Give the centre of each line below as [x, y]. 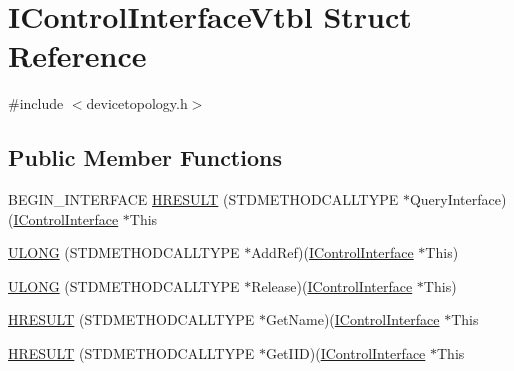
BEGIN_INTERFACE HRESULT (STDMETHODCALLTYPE [203, 199]
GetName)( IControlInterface [352, 319]
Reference [77, 55]
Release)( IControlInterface [332, 285]
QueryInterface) [458, 199]
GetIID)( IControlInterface [345, 353]
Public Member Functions [145, 157]
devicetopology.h [137, 103]
